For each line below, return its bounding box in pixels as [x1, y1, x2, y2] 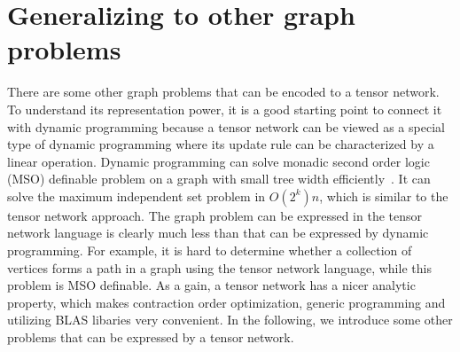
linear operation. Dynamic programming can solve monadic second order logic [7, 152, 430, 170]
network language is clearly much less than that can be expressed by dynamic [7, 223, 429, 242]
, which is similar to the [319, 186, 448, 205]
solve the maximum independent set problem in [7, 186, 266, 205]
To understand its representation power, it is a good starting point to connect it [7, 99, 442, 118]
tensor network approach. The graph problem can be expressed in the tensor [7, 206, 423, 224]
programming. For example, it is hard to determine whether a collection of [7, 241, 412, 260]
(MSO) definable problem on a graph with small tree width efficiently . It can [7, 169, 431, 188]
